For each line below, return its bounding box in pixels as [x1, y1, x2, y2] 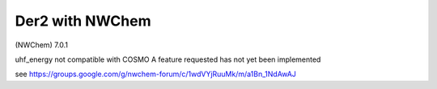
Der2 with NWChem [15, 12, 151, 30]
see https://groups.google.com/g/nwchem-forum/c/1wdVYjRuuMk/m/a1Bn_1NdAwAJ [15, 69, 297, 79]
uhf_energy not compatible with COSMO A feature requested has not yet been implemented [15, 55, 321, 64]
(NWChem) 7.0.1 [15, 40, 69, 50]
